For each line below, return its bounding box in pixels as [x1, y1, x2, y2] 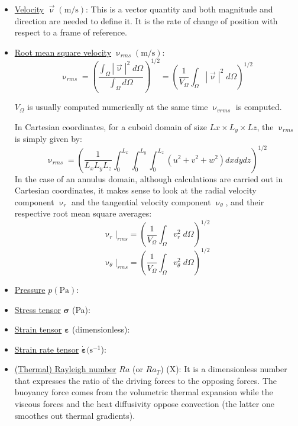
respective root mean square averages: [14, 207, 152, 220]
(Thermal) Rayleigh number [14, 363, 116, 375]
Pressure [14, 283, 46, 295]
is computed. [235, 101, 282, 113]
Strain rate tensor [14, 343, 79, 355]
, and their [225, 195, 264, 208]
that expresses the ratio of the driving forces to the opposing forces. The [14, 374, 277, 386]
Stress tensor [14, 303, 61, 315]
